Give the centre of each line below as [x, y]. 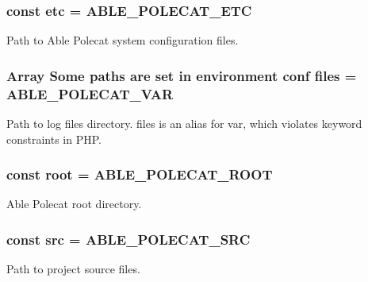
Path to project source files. [73, 269]
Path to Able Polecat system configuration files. [123, 40]
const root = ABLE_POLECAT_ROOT [140, 174]
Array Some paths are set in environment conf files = [182, 75]
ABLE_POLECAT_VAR [90, 93]
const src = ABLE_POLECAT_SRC [128, 239]
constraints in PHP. [54, 139]
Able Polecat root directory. [74, 204]
